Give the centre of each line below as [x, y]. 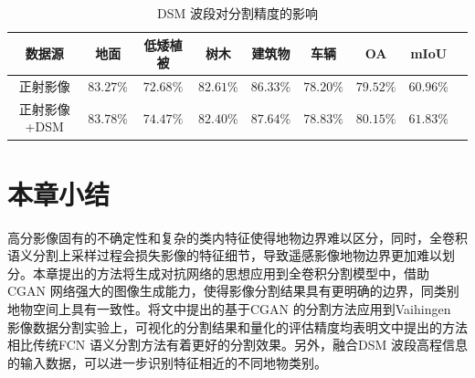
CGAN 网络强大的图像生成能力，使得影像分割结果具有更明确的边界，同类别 [233, 291]
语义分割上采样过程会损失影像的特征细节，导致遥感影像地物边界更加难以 [225, 255]
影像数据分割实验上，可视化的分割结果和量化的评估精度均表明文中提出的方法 [237, 326]
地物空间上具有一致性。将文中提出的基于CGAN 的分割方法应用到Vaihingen [229, 309]
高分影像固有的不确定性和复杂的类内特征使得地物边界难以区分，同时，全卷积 [237, 237]
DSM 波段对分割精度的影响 [237, 13]
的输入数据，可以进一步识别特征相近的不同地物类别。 [167, 362]
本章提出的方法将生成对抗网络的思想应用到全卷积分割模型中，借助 [231, 273]
